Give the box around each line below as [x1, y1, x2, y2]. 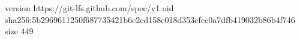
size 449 [5, 25, 34, 37]
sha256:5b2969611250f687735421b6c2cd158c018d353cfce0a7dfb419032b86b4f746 [5, 13, 295, 25]
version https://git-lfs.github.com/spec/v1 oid [5, 2, 174, 14]
